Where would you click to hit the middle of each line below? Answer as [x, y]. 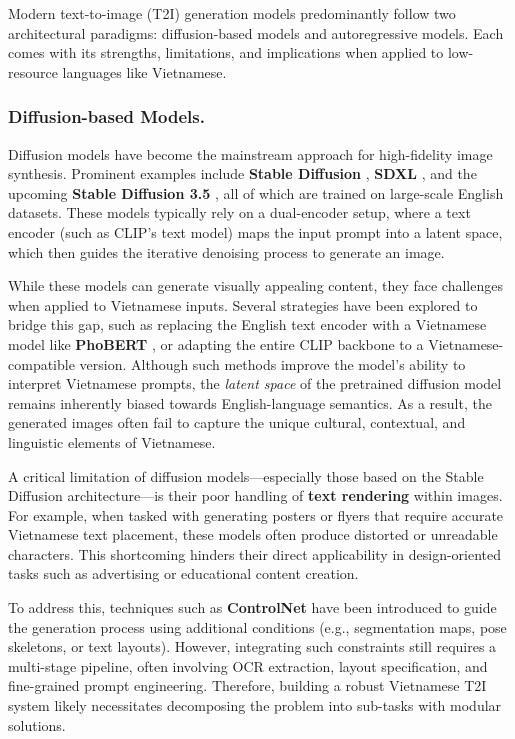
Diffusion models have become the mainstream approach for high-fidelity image [250, 153]
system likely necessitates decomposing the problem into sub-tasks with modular [255, 705]
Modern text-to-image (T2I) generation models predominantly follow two [232, 13]
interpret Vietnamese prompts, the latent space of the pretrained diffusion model [255, 383]
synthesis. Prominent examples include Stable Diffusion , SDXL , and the [242, 173]
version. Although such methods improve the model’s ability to [272, 363]
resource [33, 71]
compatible [41, 363]
